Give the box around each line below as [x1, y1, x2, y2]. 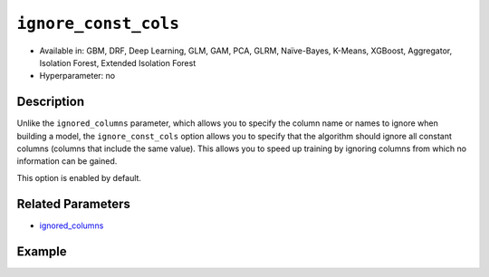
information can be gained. [16, 156, 118, 167]
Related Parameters [16, 196, 131, 212]
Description [16, 94, 85, 110]
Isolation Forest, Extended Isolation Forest [39, 57, 197, 68]
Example [16, 244, 67, 259]
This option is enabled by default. [16, 172, 142, 183]
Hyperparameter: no [39, 71, 116, 81]
